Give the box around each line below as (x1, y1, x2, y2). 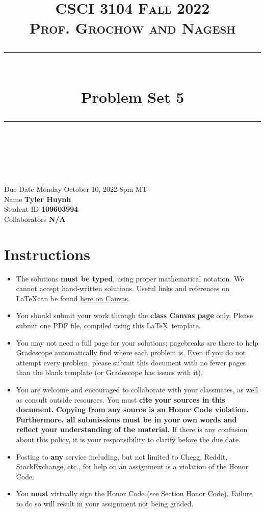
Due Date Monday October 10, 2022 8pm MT (4, 184, 147, 194)
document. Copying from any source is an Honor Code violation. (16, 404, 249, 415)
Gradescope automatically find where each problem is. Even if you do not (16, 347, 246, 358)
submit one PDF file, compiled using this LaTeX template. (16, 320, 201, 330)
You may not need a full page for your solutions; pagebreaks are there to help (16, 337, 259, 348)
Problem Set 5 (81, 86, 184, 107)
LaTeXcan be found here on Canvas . (16, 293, 130, 303)
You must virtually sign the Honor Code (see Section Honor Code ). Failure (16, 488, 253, 499)
